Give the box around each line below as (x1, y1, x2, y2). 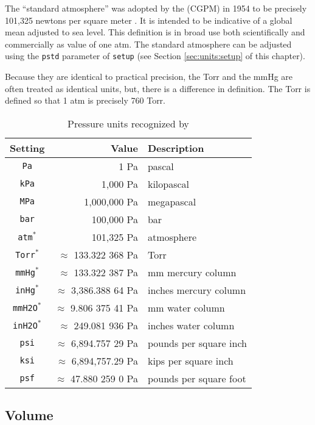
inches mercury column (147, 282, 246, 297)
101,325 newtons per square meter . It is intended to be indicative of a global (5, 13, 292, 26)
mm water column (147, 300, 225, 315)
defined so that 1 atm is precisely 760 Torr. (5, 94, 165, 107)
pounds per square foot (147, 371, 246, 385)
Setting (10, 140, 45, 155)
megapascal (147, 194, 196, 209)
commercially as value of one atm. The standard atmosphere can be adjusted (5, 37, 292, 50)
